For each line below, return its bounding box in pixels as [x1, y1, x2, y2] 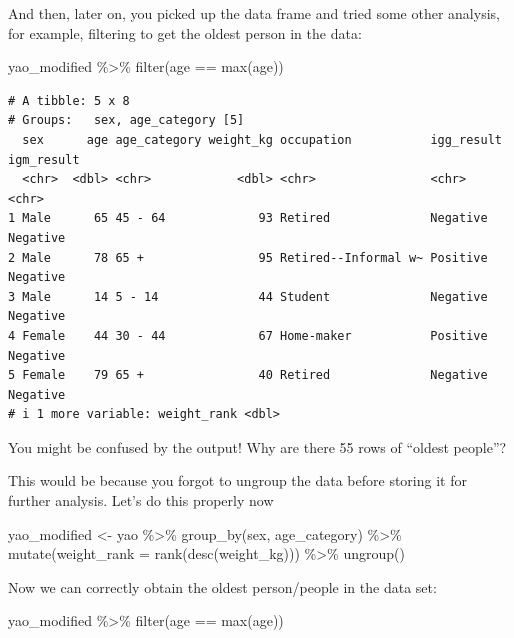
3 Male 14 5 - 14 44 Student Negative [8, 289, 488, 304]
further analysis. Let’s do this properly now [8, 490, 274, 511]
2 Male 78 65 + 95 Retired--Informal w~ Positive [8, 250, 488, 265]
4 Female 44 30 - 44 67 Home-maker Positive [8, 328, 488, 343]
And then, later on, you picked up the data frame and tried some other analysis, [8, 3, 500, 23]
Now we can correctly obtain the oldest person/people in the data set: [8, 576, 437, 597]
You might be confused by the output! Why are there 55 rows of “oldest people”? [8, 436, 507, 457]
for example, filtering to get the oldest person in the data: [8, 22, 362, 43]
